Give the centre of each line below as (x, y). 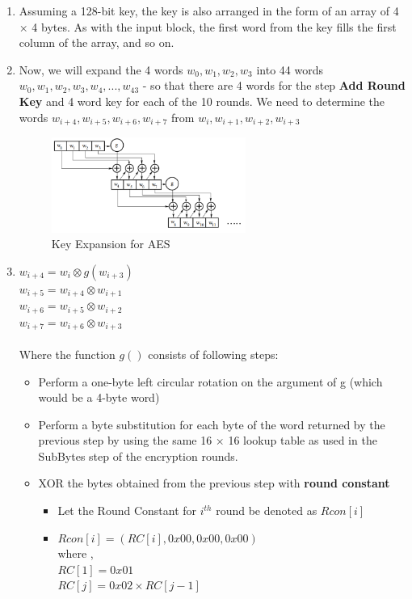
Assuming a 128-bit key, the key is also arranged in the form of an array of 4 (209, 11)
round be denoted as (267, 510)
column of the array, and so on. (97, 42)
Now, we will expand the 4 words (101, 69)
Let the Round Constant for (127, 510)
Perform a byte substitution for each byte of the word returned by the (212, 424)
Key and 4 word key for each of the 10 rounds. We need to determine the (202, 101)
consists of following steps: (213, 354)
